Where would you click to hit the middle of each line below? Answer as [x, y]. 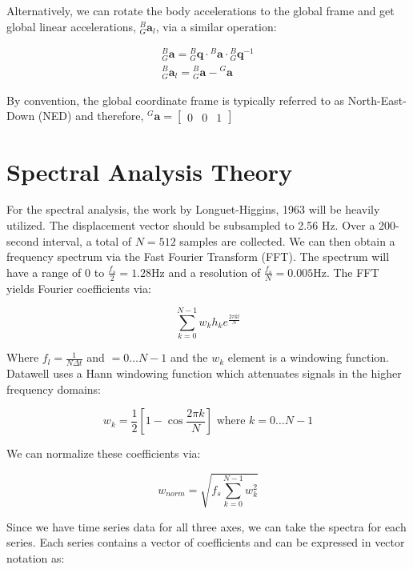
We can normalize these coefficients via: [104, 453]
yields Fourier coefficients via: [79, 288]
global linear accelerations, [71, 26]
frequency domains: [54, 389]
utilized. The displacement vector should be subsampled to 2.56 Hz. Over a [191, 225]
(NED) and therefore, [91, 116]
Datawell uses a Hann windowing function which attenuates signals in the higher [204, 373]
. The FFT [353, 272]
